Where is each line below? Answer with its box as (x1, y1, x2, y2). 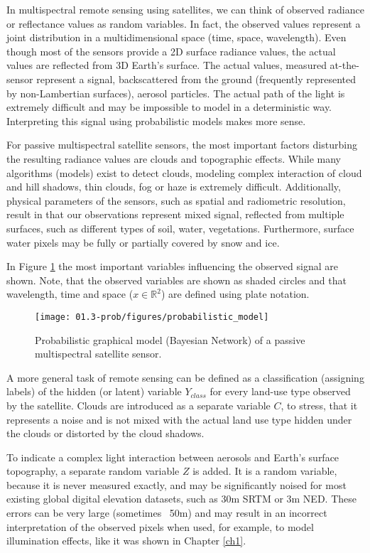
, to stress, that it (281, 397, 358, 412)
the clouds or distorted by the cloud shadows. (6, 426, 205, 441)
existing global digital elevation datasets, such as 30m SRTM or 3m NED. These (6, 491, 357, 506)
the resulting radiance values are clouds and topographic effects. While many (6, 151, 342, 166)
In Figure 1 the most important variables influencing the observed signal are (6, 259, 338, 274)
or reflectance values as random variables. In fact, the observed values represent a (6, 16, 361, 31)
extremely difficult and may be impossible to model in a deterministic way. (6, 100, 332, 114)
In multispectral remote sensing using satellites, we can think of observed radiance (6, 2, 364, 16)
